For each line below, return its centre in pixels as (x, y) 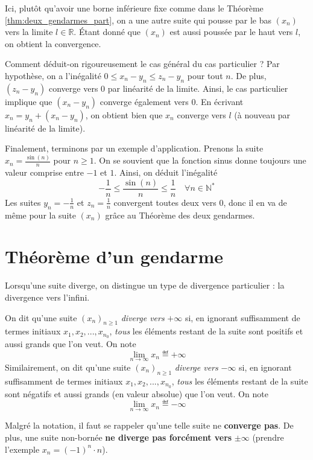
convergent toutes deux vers (165, 202)
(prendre (268, 437)
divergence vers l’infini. (47, 297)
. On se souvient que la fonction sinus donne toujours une (200, 160)
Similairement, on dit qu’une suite (68, 367)
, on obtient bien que (124, 114)
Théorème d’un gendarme (114, 256)
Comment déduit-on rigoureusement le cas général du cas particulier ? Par (142, 64)
